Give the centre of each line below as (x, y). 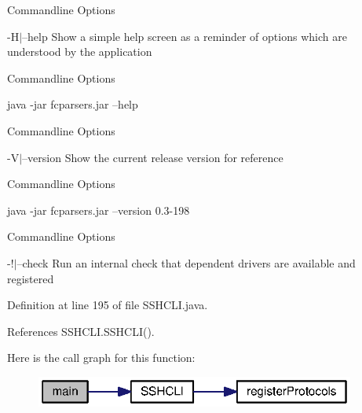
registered (31, 278)
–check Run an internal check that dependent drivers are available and (186, 262)
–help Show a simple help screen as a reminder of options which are (185, 36)
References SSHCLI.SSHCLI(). (81, 331)
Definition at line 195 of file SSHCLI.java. (108, 305)
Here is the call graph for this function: (101, 358)
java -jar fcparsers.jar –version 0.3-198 (99, 210)
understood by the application (80, 52)
